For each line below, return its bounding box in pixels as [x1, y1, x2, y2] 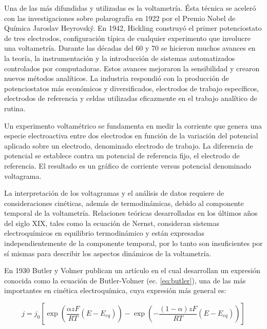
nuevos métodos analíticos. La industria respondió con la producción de [4, 73, 229, 84]
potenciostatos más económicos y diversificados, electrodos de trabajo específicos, [4, 83, 259, 93]
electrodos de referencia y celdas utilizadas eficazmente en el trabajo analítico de [4, 93, 257, 104]
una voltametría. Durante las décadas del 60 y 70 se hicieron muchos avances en [4, 43, 256, 53]
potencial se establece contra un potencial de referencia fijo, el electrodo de [4, 150, 240, 161]
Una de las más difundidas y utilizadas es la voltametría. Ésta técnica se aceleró [4, 3, 256, 13]
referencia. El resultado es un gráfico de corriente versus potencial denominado [4, 160, 252, 171]
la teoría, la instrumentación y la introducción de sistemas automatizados [4, 52, 235, 63]
